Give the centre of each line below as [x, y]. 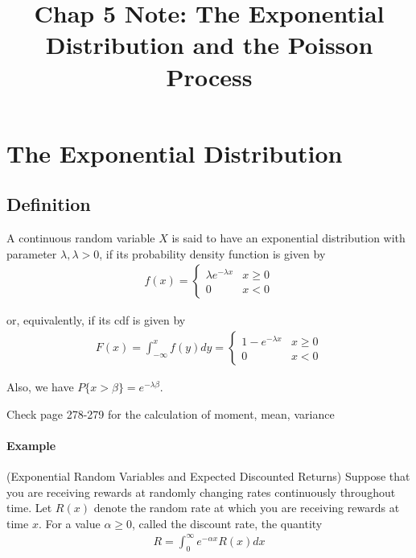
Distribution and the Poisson [209, 45]
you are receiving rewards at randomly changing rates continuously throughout [201, 492]
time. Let [29, 508]
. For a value [69, 523]
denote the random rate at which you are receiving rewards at [247, 508]
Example [31, 445]
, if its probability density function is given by [212, 253]
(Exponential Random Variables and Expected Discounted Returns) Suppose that [208, 475]
